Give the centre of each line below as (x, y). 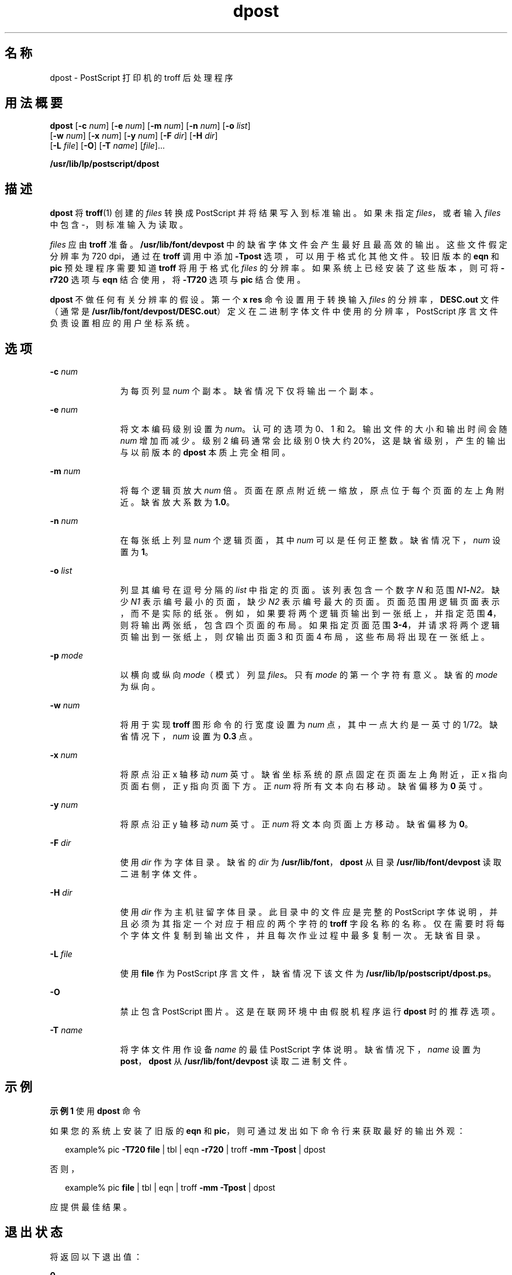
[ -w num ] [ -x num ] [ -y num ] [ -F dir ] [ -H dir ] (134, 136)
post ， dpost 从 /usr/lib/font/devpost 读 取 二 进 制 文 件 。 (236, 1061)
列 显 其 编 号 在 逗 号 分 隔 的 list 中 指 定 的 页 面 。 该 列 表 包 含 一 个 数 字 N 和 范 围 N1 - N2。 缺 (310, 590)
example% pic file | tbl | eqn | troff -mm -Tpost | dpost (170, 1187)
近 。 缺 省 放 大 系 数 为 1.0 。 (177, 502)
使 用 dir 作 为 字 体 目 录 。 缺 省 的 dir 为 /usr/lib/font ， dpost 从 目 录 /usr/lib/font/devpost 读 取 (311, 862)
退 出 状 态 (34, 1232)
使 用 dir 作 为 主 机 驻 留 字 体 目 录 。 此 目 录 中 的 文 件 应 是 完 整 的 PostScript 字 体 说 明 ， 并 (309, 912)
